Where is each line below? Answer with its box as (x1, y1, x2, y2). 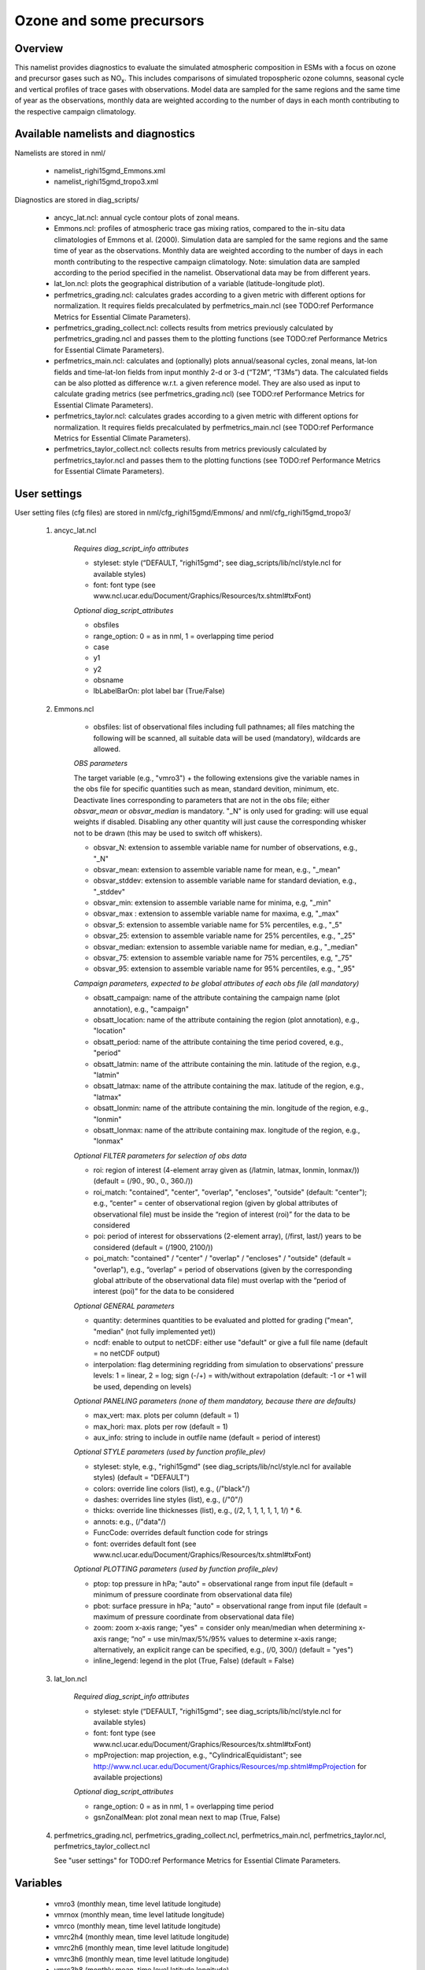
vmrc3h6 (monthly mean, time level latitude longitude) (54, 1954, 230, 1964)
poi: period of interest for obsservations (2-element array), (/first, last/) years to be (93, 1232, 362, 1241)
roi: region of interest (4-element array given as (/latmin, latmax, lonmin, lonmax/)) (93, 1165, 360, 1175)
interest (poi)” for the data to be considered (93, 1287, 235, 1296)
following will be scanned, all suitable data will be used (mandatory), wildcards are (93, 733, 361, 742)
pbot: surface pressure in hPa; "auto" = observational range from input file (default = (93, 1600, 368, 1611)
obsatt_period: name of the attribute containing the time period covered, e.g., (93, 1037, 344, 1046)
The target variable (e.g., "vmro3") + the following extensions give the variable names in (73, 773, 360, 782)
